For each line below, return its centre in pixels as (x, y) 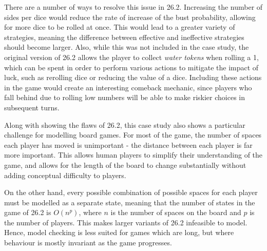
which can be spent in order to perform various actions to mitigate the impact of (131, 67)
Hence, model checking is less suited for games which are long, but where (119, 232)
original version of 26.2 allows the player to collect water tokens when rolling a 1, (131, 57)
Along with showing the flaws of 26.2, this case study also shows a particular (125, 124)
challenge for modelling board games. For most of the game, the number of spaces (133, 135)
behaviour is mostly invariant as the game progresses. (88, 243)
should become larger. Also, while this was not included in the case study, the (127, 47)
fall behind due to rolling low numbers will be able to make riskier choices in (125, 97)
